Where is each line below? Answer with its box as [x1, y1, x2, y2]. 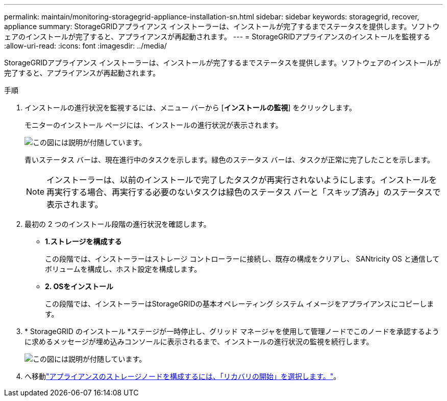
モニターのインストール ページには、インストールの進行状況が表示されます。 [24, 121, 283, 129]
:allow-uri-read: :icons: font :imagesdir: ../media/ [4, 41, 167, 50]
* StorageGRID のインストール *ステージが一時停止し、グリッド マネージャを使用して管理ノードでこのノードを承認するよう [24, 327, 439, 336]
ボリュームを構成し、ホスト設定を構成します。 [45, 265, 202, 273]
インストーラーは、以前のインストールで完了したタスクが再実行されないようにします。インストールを [46, 175, 437, 185]
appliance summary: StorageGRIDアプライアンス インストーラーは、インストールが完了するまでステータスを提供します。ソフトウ [4, 22, 440, 31]
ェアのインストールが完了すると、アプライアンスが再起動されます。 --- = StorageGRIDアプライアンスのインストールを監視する [4, 32, 431, 41]
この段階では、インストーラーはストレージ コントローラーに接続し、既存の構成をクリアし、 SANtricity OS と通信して [45, 254, 440, 263]
